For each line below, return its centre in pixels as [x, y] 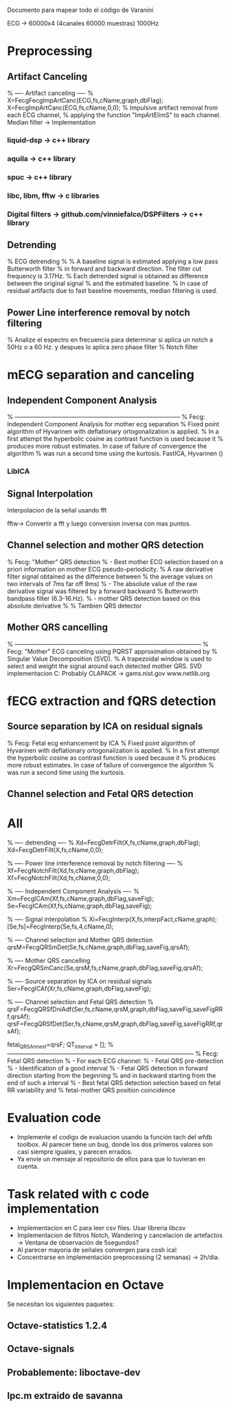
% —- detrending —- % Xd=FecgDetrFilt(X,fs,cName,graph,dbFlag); [104, 842]
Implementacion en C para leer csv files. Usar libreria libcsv [101, 1228]
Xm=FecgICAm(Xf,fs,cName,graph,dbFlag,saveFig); [81, 898]
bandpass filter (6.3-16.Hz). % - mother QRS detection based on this [104, 598]
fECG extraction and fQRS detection [112, 701]
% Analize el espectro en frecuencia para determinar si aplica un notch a [110, 340]
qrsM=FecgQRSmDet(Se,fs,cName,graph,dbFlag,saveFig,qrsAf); [99, 947]
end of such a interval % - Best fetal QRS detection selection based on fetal [114, 1083]
